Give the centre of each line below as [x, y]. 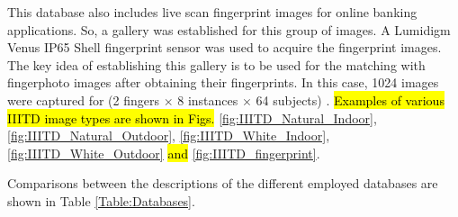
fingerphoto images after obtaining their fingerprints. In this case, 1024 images [223, 82]
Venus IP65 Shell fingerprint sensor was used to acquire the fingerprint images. [225, 47]
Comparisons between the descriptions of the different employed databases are [223, 183]
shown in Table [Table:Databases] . [101, 200]
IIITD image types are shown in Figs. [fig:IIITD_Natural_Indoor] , [192, 118]
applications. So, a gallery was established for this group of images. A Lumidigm [229, 29]
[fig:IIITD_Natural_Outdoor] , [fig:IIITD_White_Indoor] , [169, 136]
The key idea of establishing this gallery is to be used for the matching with [216, 64]
